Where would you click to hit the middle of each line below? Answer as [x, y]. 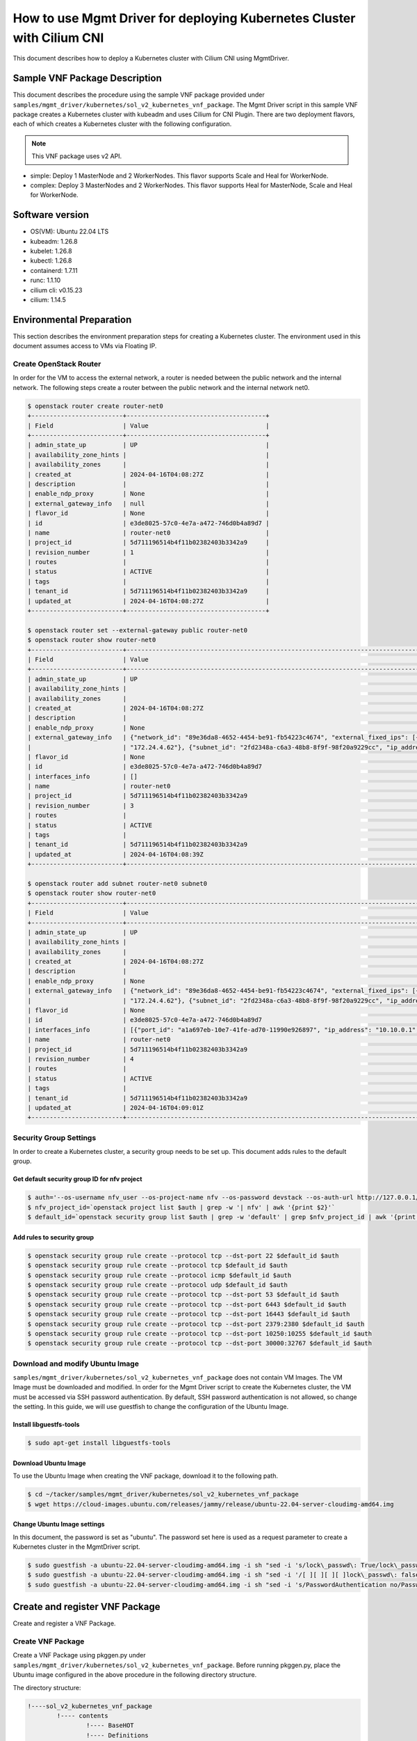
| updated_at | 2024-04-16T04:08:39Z [116, 854]
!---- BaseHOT [110, 1726]
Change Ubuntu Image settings [59, 1524]
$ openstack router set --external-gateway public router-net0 [138, 630]
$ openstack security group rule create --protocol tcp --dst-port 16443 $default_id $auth [189, 1314]
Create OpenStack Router [57, 364]
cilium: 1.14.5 [48, 300]
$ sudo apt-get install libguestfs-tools [99, 1443]
